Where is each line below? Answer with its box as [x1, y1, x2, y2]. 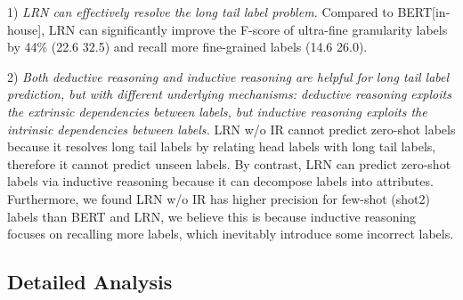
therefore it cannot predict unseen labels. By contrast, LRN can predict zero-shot [7, 154, 451, 173]
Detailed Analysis [7, 268, 173, 296]
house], [7, 20, 45, 38]
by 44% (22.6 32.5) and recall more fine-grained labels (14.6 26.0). [7, 37, 368, 56]
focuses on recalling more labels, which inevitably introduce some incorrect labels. [7, 224, 454, 243]
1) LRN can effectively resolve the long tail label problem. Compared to [7, 3, 394, 20]
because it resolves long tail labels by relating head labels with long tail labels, [7, 137, 436, 156]
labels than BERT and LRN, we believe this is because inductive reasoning [7, 207, 417, 225]
